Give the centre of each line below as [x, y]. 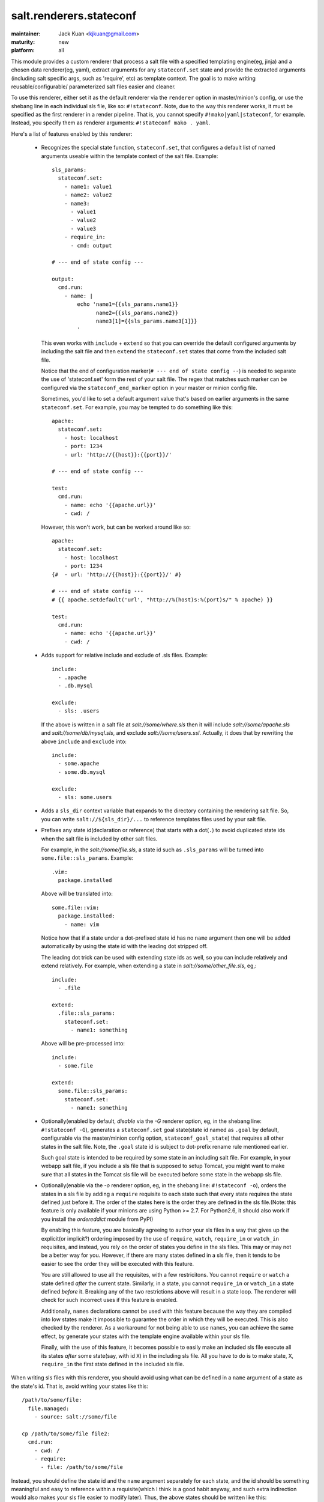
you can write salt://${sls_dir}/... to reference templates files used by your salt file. [154, 819]
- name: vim [82, 924]
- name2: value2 [88, 195]
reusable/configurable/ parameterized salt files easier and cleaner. [94, 87]
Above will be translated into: [77, 894]
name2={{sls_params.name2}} [137, 313]
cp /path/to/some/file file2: [66, 1434]
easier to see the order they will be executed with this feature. [118, 1263]
